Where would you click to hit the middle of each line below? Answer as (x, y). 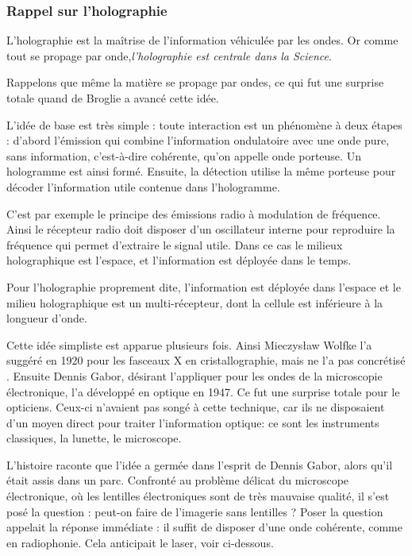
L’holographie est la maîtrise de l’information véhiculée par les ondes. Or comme (202, 40)
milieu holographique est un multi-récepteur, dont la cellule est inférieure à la (195, 302)
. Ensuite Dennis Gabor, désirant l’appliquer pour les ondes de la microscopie (194, 375)
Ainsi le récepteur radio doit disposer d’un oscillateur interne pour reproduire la (201, 229)
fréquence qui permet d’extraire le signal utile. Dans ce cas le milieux (175, 244)
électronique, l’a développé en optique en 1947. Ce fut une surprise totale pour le (203, 391)
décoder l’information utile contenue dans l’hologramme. (143, 186)
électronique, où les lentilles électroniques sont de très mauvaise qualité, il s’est (198, 496)
